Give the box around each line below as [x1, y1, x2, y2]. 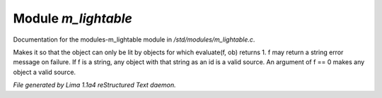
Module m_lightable [13, 11, 132, 26]
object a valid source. [13, 68, 76, 76]
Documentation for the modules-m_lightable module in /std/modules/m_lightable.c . [13, 35, 255, 44]
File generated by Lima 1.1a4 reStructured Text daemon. [13, 81, 176, 90]
